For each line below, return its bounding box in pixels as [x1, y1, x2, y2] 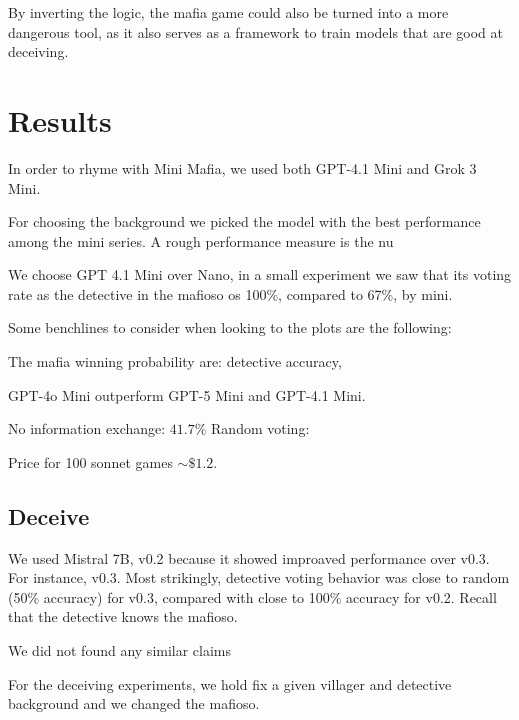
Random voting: [211, 418, 310, 439]
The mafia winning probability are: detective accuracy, [8, 351, 342, 372]
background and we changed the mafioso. [8, 693, 260, 714]
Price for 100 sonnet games [8, 451, 173, 472]
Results [8, 99, 112, 140]
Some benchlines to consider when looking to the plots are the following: [8, 317, 452, 338]
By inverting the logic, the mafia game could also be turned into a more [8, 2, 449, 22]
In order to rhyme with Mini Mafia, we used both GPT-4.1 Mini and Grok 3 [8, 157, 477, 178]
